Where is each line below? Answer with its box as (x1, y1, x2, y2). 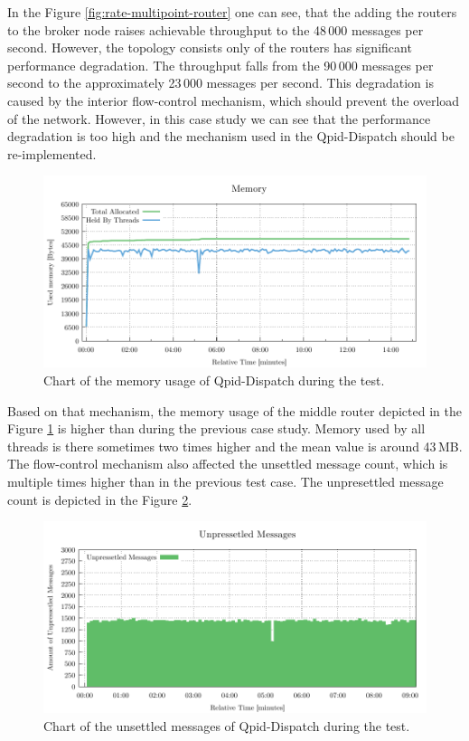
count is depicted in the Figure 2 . (7, 489, 192, 508)
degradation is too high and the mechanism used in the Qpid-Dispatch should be (7, 127, 455, 146)
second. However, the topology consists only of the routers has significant (7, 38, 412, 57)
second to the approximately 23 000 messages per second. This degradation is (7, 73, 434, 92)
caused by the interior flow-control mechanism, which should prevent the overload (7, 90, 460, 109)
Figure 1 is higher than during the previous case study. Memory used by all (7, 419, 426, 438)
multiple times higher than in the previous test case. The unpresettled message (7, 471, 444, 490)
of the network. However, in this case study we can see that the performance (7, 109, 431, 128)
